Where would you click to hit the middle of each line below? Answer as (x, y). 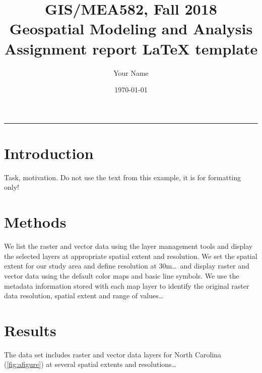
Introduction (49, 153)
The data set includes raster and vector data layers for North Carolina (113, 354)
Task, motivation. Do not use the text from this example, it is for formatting (123, 177)
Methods (35, 222)
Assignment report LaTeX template (131, 48)
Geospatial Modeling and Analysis (131, 29)
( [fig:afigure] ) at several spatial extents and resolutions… (90, 364)
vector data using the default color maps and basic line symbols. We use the (122, 275)
